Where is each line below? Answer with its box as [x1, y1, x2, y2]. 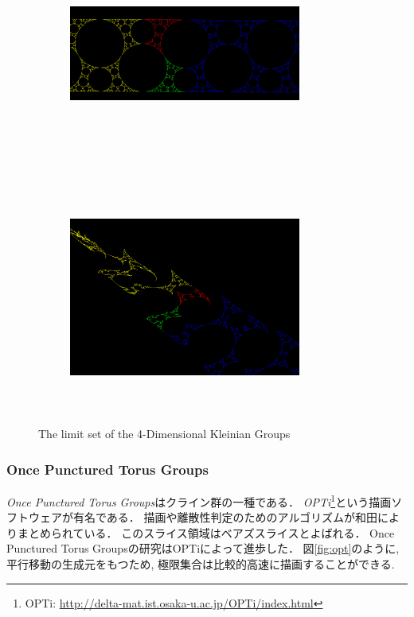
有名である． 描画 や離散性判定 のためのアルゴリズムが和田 [72, 509, 378, 526]
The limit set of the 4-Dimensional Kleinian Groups [38, 425, 291, 442]
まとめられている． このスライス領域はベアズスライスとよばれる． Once [17, 524, 395, 541]
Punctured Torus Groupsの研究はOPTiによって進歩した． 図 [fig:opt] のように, [6, 540, 400, 557]
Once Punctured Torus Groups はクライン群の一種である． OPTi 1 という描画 [6, 491, 392, 510]
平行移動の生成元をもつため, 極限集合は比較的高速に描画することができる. [6, 556, 395, 572]
